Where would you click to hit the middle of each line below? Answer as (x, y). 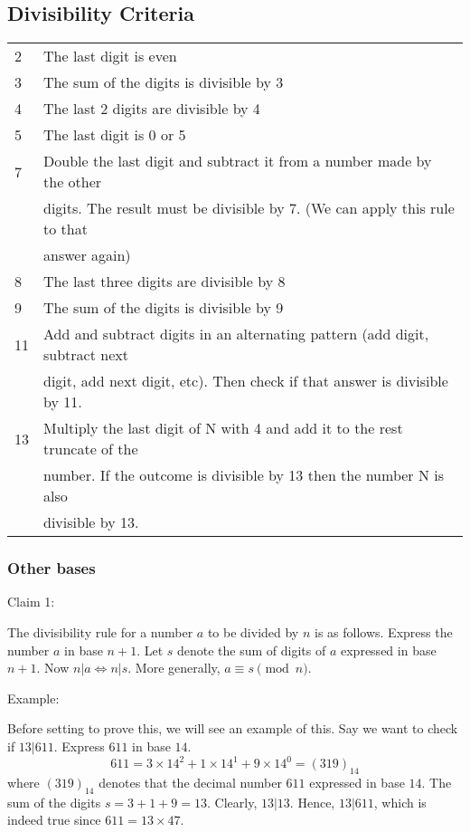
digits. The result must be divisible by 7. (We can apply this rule (249, 208)
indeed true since (54, 820)
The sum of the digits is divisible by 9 (164, 308)
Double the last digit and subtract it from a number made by (238, 161)
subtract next (86, 355)
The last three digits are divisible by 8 (164, 282)
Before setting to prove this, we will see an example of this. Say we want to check (233, 728)
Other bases (52, 568)
